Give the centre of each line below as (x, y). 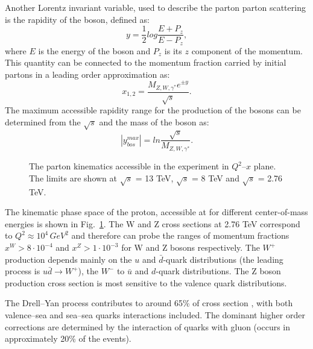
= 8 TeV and (215, 178)
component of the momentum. (247, 50)
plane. (265, 166)
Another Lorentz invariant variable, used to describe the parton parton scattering (155, 7)
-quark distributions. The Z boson (218, 271)
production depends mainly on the (68, 259)
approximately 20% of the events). (68, 338)
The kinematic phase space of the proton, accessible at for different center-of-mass (156, 212)
